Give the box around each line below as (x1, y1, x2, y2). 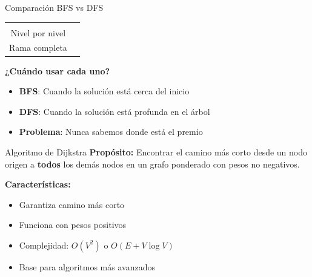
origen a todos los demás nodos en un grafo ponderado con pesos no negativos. (5, 157, 300, 170)
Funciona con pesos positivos (19, 218, 127, 231)
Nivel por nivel (10, 26, 66, 39)
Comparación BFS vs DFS (5, 1, 104, 13)
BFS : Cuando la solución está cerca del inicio (19, 85, 190, 97)
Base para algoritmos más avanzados (19, 260, 155, 273)
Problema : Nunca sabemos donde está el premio (19, 125, 203, 138)
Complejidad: (19, 238, 69, 251)
